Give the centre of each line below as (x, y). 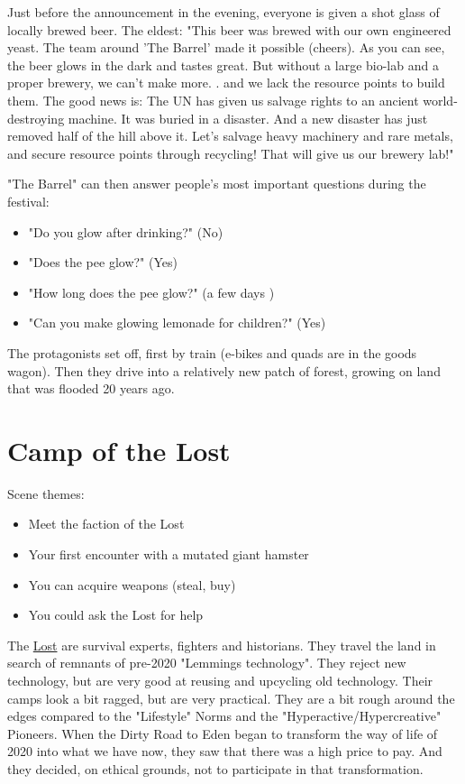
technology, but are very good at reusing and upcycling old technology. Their (220, 680)
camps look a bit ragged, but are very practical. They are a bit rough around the (231, 698)
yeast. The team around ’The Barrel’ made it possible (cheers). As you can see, (226, 47)
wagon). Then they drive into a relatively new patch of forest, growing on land (224, 370)
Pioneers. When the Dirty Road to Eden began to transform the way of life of (223, 733)
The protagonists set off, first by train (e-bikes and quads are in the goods (212, 352)
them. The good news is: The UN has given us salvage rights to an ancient (213, 100)
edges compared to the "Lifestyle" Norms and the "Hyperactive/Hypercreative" (224, 716)
